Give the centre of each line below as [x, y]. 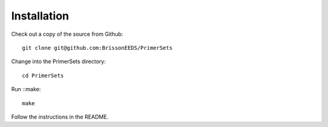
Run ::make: [26, 89]
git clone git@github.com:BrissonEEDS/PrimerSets [97, 48]
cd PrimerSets [43, 75]
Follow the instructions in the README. [60, 117]
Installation [40, 16]
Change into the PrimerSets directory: [59, 61]
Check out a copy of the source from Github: [67, 34]
